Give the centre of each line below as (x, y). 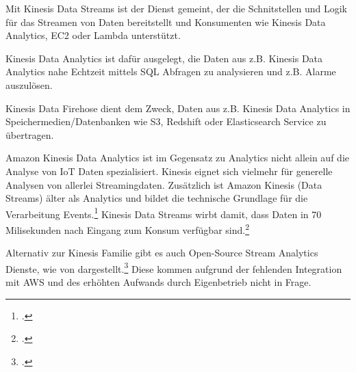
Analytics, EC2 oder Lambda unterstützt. (93, 35)
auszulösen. (29, 84)
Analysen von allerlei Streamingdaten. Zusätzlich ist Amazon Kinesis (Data (164, 184)
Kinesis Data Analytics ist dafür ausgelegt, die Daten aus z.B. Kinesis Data (164, 58)
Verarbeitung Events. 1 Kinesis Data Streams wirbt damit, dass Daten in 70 (164, 213)
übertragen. (30, 134)
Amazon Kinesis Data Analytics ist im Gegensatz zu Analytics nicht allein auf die (177, 158)
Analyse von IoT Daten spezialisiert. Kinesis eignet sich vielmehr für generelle (169, 171)
